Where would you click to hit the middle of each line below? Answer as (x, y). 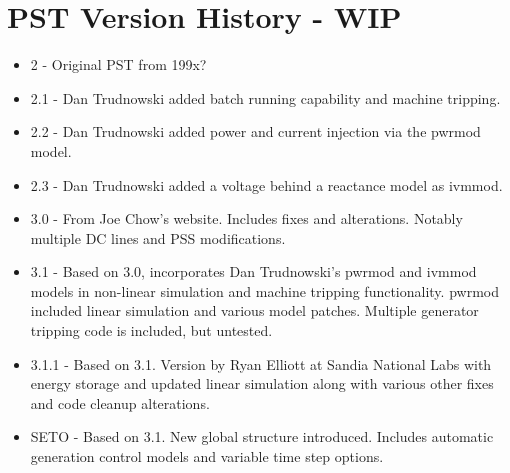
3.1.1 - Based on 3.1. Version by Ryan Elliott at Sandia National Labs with (261, 363)
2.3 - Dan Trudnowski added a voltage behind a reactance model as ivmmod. (266, 184)
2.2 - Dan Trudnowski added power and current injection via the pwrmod (255, 131)
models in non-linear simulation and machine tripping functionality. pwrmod (264, 290)
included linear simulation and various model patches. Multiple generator (254, 310)
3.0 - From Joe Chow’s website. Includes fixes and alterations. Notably (246, 218)
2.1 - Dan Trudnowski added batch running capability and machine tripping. (265, 97)
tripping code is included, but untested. (151, 330)
